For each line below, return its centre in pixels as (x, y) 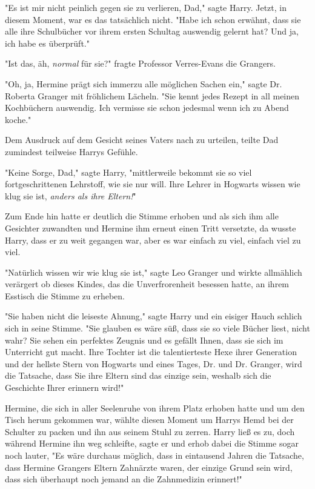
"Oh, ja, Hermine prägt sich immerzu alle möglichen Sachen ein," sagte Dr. (144, 83)
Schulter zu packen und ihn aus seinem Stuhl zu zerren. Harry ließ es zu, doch (150, 431)
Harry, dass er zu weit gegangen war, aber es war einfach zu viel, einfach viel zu (153, 240)
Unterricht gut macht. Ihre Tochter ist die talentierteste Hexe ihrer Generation (151, 352)
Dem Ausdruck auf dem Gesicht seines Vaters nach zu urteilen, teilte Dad (142, 140)
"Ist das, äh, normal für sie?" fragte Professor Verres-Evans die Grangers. (140, 63)
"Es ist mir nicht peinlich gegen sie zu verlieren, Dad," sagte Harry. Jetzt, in (146, 7)
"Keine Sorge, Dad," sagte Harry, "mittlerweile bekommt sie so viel (128, 172)
